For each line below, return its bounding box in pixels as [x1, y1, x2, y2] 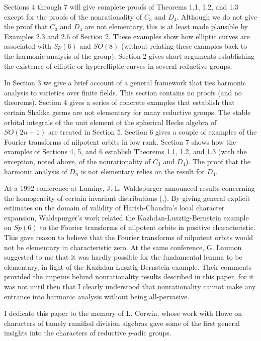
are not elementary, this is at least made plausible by [84, 21, 248, 32]
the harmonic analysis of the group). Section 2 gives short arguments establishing [4, 50, 255, 61]
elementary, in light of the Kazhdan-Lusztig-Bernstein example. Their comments [4, 261, 252, 272]
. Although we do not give [177, 11, 257, 22]
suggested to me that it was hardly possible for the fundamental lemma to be [4, 252, 242, 262]
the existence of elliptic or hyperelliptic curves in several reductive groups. [4, 60, 232, 71]
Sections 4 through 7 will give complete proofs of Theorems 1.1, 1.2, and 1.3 [4, 2, 238, 12]
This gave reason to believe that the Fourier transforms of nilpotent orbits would [4, 232, 253, 243]
